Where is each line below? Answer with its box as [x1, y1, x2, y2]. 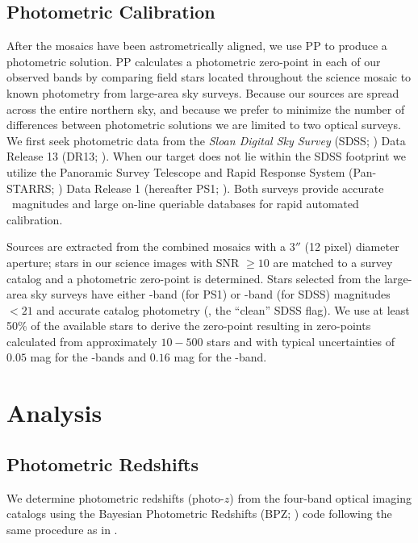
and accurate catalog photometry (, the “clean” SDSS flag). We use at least [36, 301, 410, 318]
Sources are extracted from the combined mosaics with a [6, 238, 286, 255]
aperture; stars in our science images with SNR [6, 253, 240, 270]
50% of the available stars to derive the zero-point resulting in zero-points [6, 317, 371, 334]
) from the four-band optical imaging [229, 489, 412, 506]
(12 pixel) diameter [304, 238, 399, 255]
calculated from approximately [6, 332, 157, 349]
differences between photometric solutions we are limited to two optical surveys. [6, 116, 401, 133]
